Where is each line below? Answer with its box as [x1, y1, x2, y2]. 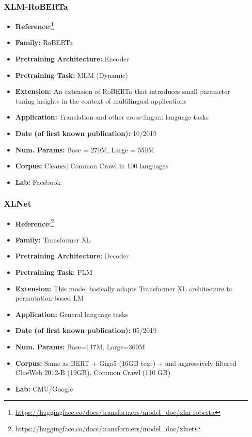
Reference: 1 [15, 20, 54, 31]
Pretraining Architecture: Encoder [15, 54, 129, 64]
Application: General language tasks [15, 309, 128, 319]
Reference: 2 [15, 217, 54, 228]
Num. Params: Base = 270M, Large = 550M [15, 144, 155, 154]
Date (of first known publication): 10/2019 [15, 128, 157, 138]
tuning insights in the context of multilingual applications [15, 95, 187, 105]
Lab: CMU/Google [15, 383, 73, 393]
